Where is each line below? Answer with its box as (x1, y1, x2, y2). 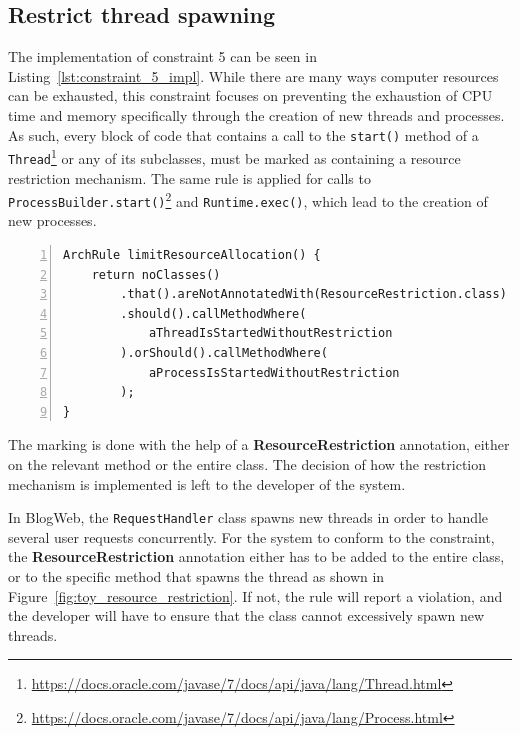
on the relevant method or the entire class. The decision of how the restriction (8, 453, 487, 474)
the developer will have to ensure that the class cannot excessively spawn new (8, 605, 485, 626)
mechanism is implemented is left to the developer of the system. (8, 473, 406, 494)
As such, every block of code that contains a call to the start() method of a (8, 124, 479, 145)
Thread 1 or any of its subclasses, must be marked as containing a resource (8, 145, 461, 168)
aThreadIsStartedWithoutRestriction (148, 326, 393, 341)
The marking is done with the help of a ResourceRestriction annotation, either (8, 434, 510, 455)
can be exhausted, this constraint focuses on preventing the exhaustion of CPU (8, 85, 493, 106)
